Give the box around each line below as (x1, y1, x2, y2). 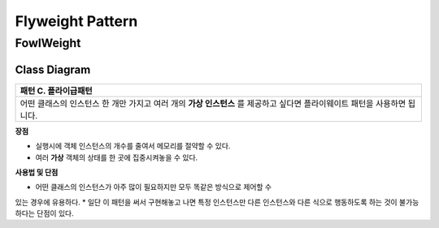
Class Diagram (15, 62, 91, 76)
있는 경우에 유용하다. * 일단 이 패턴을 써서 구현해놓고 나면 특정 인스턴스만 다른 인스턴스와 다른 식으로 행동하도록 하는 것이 (15, 197, 398, 207)
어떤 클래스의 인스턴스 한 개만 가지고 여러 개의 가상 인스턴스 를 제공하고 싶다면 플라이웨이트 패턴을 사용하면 (20, 97, 406, 109)
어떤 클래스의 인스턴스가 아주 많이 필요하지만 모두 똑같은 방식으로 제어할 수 (35, 183, 272, 192)
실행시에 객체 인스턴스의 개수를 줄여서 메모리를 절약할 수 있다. (35, 141, 231, 151)
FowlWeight (15, 36, 81, 50)
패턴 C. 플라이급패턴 (20, 85, 93, 97)
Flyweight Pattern (15, 12, 138, 30)
